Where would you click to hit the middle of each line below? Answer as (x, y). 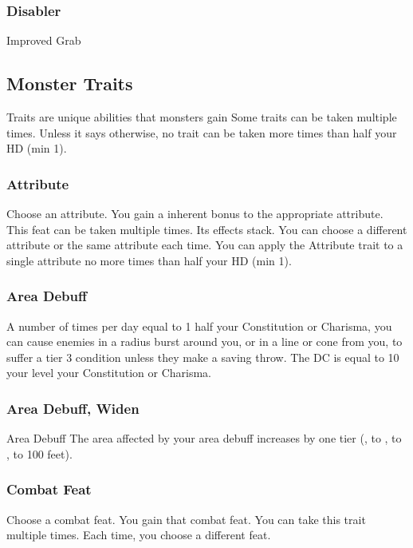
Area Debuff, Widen (73, 408)
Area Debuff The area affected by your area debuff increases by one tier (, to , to (204, 438)
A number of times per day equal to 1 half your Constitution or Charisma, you (199, 326)
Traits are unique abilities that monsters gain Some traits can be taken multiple (202, 117)
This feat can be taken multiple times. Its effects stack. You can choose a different (207, 229)
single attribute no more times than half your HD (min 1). (149, 260)
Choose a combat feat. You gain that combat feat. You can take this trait (186, 519)
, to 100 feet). (39, 453)
